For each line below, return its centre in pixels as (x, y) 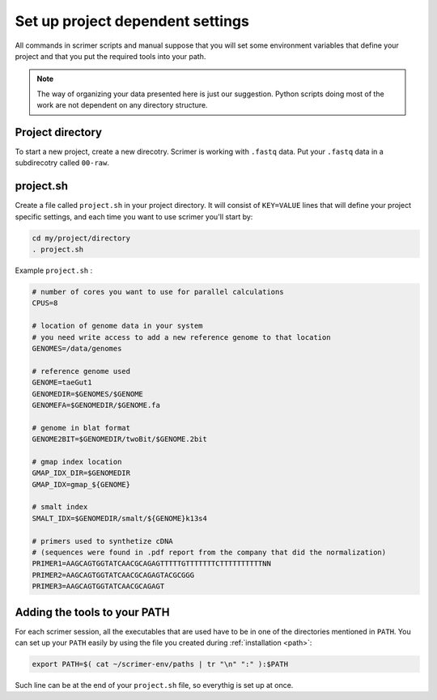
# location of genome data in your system (117, 326)
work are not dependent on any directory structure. (122, 105)
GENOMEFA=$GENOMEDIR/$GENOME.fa (96, 405)
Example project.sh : (54, 270)
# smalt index (60, 507)
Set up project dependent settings (132, 21)
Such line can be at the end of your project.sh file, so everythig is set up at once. (154, 685)
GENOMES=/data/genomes (77, 348)
